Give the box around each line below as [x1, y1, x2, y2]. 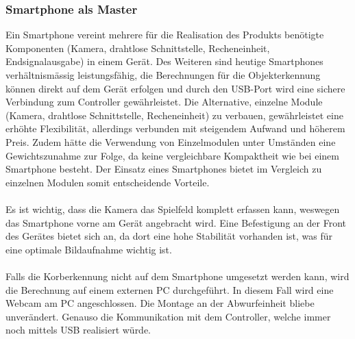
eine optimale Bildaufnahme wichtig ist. [5, 242, 172, 256]
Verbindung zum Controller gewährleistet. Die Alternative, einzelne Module [5, 95, 323, 109]
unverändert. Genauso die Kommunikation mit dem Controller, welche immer [5, 309, 331, 323]
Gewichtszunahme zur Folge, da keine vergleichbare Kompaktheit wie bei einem [5, 148, 339, 162]
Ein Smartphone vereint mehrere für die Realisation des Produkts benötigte [5, 27, 324, 42]
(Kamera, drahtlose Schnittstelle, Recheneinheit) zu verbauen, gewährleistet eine [5, 108, 343, 122]
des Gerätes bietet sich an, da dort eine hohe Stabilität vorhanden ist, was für [5, 229, 333, 243]
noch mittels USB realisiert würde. [5, 323, 151, 337]
